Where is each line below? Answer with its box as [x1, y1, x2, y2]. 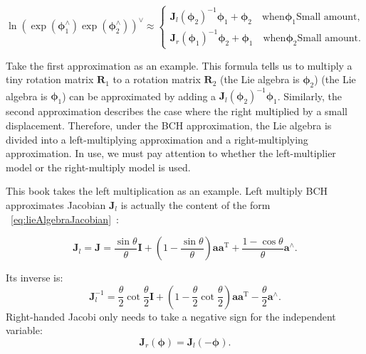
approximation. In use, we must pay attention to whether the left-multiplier [6, 146, 336, 161]
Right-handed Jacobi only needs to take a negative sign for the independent [6, 309, 336, 323]
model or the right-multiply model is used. [6, 159, 191, 174]
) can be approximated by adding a [62, 88, 216, 103]
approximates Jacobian [6, 198, 106, 213]
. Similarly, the [277, 88, 343, 103]
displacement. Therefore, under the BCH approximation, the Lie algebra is [6, 118, 332, 133]
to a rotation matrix [113, 72, 201, 87]
